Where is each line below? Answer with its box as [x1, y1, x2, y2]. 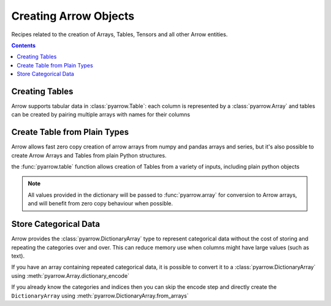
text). [11, 252, 25, 259]
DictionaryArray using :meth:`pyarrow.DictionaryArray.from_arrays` [11, 292, 189, 299]
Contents [11, 42, 36, 49]
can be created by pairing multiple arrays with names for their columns [11, 111, 190, 118]
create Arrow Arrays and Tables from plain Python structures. [11, 151, 167, 159]
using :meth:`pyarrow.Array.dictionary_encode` [11, 272, 130, 279]
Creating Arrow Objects [11, 9, 135, 23]
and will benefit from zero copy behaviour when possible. [28, 200, 173, 207]
